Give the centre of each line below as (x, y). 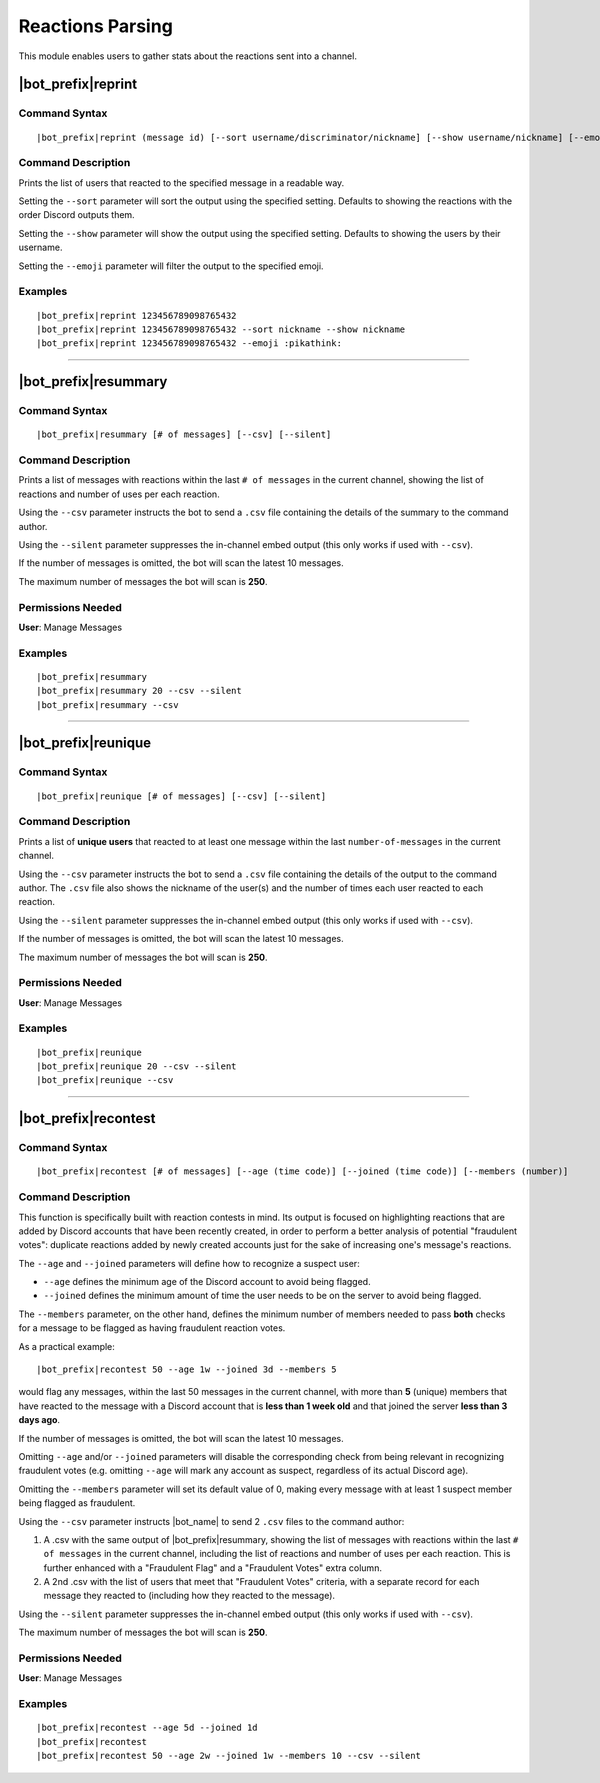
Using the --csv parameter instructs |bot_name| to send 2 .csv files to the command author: (211, 1521)
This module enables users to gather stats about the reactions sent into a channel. (187, 56)
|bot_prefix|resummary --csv (107, 704)
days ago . (39, 1420)
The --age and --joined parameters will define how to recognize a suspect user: (189, 1263)
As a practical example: (66, 1346)
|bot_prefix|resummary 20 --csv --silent (139, 691)
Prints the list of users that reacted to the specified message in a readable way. (181, 182)
